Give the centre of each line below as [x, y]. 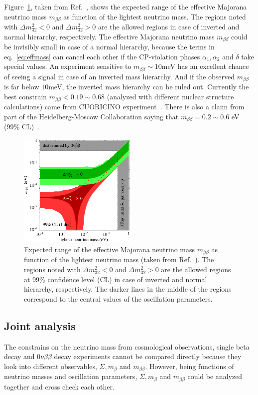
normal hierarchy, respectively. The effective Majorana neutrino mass [109, 36]
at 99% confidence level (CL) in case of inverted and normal [116, 279]
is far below [22, 87]
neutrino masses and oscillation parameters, [71, 376]
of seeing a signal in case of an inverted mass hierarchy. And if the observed [119, 76]
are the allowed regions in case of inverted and [169, 27]
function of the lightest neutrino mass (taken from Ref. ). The [119, 259]
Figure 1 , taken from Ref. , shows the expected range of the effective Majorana [126, 6]
